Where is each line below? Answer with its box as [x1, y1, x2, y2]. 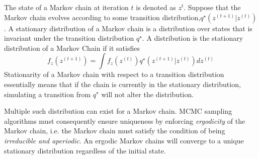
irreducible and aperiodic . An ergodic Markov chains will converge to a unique [4, 135, 244, 145]
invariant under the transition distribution [4, 33, 134, 43]
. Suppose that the [184, 2, 241, 12]
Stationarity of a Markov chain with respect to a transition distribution [4, 69, 224, 79]
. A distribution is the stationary [142, 33, 243, 43]
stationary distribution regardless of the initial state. [4, 145, 166, 155]
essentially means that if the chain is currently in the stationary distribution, [4, 78, 241, 89]
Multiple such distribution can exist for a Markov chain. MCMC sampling [4, 106, 232, 116]
